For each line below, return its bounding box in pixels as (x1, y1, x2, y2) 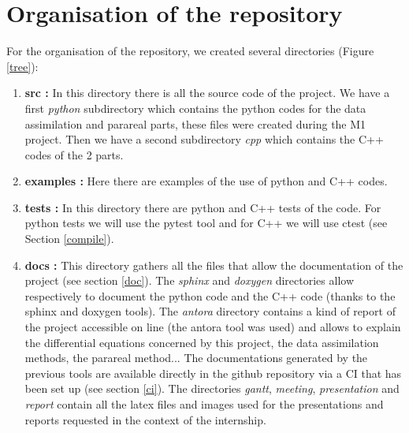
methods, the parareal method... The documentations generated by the (24, 349, 368, 366)
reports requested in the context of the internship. (24, 411, 266, 427)
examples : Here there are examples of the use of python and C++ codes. (24, 173, 388, 189)
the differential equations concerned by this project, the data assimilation (24, 334, 379, 350)
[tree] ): (6, 58, 39, 74)
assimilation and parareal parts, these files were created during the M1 (24, 115, 366, 132)
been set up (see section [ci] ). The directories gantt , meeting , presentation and (24, 380, 400, 397)
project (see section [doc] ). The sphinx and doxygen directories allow (24, 272, 354, 289)
